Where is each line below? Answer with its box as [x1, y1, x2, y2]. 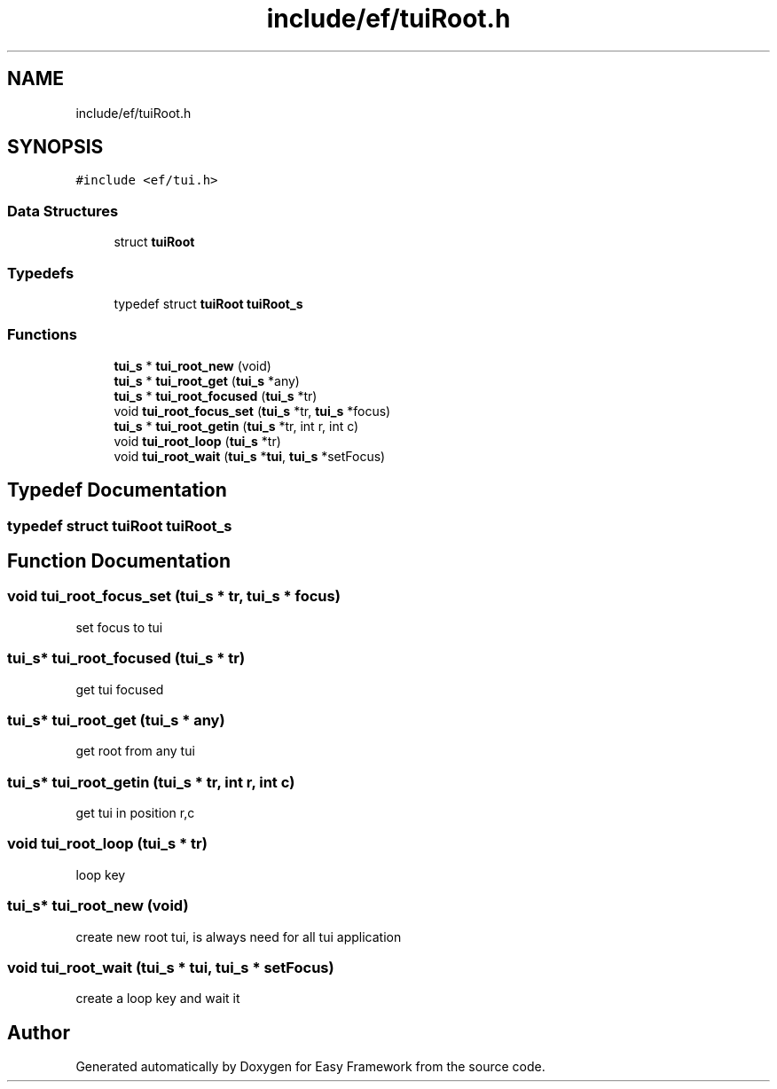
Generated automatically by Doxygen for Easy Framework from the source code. [75, 1059, 545, 1075]
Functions [7, 325, 77, 344]
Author [7, 1021, 70, 1044]
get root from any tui [75, 743, 195, 759]
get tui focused [75, 681, 164, 697]
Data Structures [7, 201, 119, 220]
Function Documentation [7, 549, 231, 572]
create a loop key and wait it [75, 991, 240, 1007]
